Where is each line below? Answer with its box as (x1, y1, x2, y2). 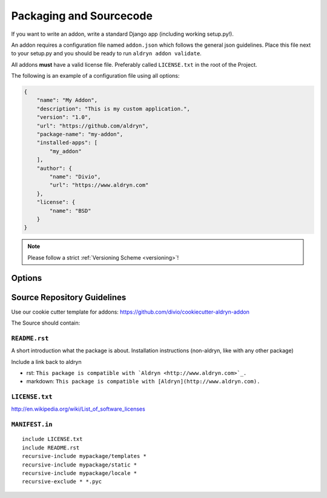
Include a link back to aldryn (11, 358, 82, 365)
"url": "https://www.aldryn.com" (49, 182, 149, 189)
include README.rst (22, 444, 80, 451)
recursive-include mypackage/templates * (22, 453, 147, 460)
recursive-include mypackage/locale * (22, 470, 137, 476)
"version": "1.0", (36, 114, 91, 121)
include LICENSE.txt (22, 436, 83, 443)
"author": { (36, 164, 73, 172)
